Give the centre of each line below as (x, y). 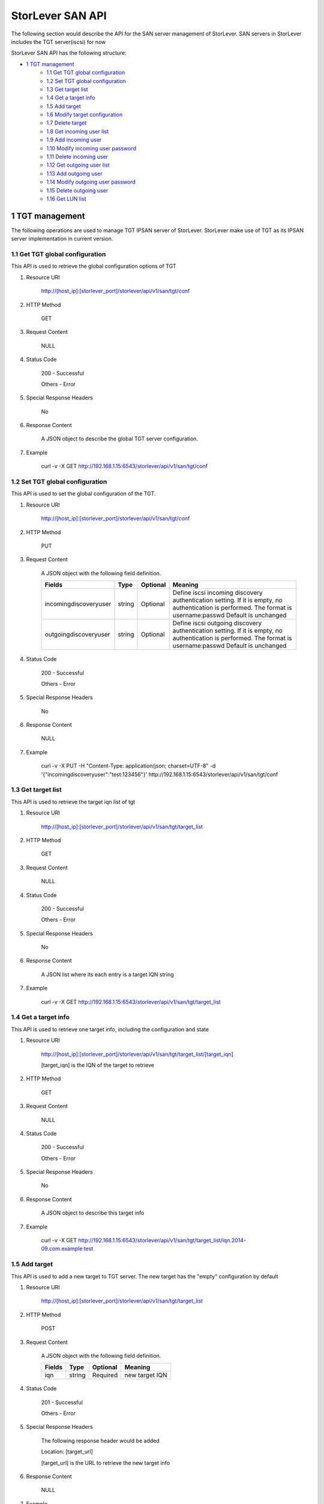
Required (105, 1375)
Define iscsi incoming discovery (218, 593)
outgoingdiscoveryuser (77, 635)
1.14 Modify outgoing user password (91, 182)
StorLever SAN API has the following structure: (69, 53)
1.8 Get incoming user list (78, 131)
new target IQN (146, 1375)
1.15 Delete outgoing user (77, 190)
